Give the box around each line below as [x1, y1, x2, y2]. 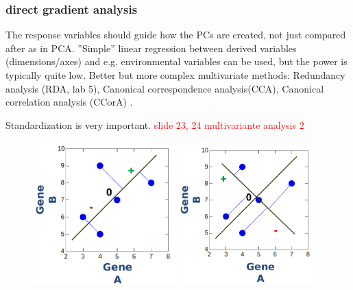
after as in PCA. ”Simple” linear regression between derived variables [5, 40, 297, 55]
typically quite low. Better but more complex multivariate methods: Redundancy [5, 68, 345, 82]
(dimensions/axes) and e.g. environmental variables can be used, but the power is [5, 54, 348, 69]
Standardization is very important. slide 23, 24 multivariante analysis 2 [5, 117, 304, 132]
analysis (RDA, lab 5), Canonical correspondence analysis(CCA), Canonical [5, 81, 324, 95]
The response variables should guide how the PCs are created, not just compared [5, 27, 346, 42]
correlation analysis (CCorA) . [5, 95, 133, 109]
